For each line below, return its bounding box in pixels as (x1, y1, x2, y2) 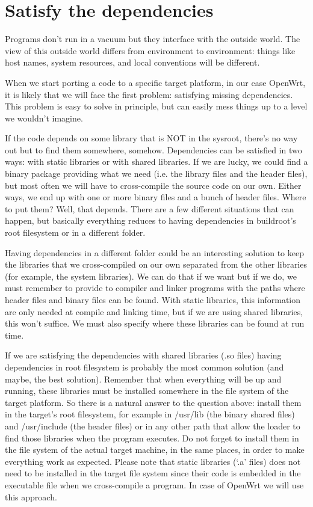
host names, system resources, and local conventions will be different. (5, 56, 260, 69)
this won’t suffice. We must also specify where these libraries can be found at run (5, 317, 305, 330)
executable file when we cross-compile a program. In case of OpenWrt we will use (5, 478, 304, 491)
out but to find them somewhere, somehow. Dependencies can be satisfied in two (5, 143, 302, 156)
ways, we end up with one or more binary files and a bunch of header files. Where (5, 191, 306, 203)
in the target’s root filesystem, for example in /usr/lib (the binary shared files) (5, 408, 295, 420)
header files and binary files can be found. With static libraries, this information (5, 293, 301, 306)
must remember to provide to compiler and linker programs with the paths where (5, 281, 305, 294)
